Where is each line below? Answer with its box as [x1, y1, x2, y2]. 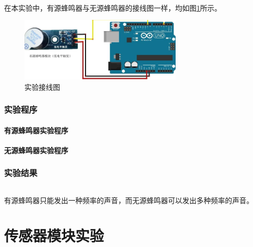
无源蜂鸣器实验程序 [4, 144, 68, 155]
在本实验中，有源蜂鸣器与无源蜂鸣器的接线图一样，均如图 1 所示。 [4, 2, 221, 13]
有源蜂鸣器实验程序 [4, 125, 68, 135]
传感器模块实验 [4, 225, 104, 245]
